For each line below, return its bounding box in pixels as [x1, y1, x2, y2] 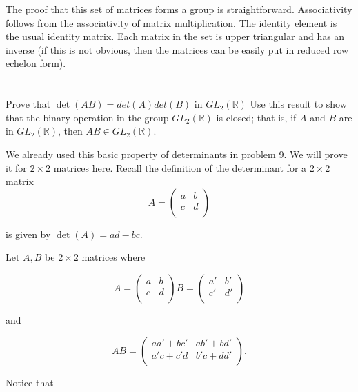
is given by [6, 226, 51, 241]
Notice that [6, 375, 54, 389]
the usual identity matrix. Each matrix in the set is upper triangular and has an [6, 29, 345, 43]
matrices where [81, 250, 146, 264]
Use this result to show [250, 97, 347, 111]
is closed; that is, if [216, 110, 297, 124]
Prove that [6, 97, 51, 111]
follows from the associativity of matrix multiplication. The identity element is [6, 15, 337, 30]
